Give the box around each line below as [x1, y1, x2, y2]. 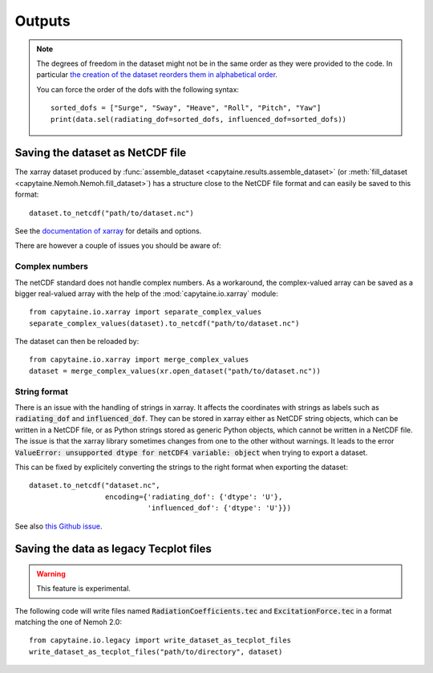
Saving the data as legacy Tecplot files [14, 542, 212, 556]
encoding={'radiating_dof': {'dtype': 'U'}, [104, 492, 283, 501]
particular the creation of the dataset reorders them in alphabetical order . [36, 70, 278, 79]
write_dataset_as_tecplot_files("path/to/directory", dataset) [29, 647, 283, 656]
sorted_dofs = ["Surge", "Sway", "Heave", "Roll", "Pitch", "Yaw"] [51, 103, 322, 112]
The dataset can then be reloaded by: [14, 337, 140, 347]
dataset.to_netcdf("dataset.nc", [29, 481, 160, 490]
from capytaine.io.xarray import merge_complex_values [29, 355, 249, 364]
